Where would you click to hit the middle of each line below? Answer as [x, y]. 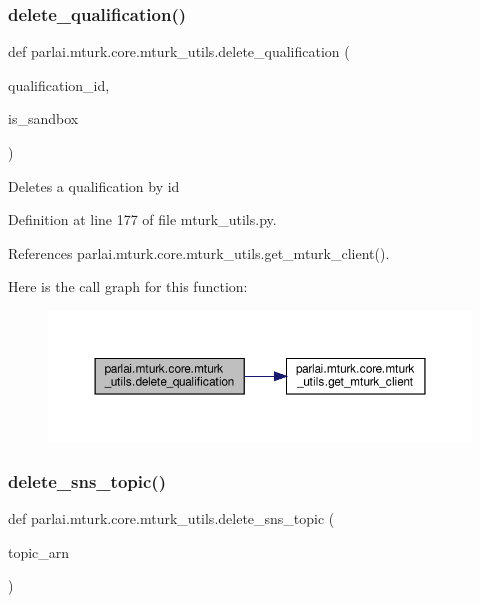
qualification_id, [59, 84]
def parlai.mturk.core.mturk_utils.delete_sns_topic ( [171, 518]
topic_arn [39, 551]
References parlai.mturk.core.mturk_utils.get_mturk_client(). [199, 252]
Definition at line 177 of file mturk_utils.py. [142, 219]
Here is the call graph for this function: [128, 286]
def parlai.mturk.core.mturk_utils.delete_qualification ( [179, 51]
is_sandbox [43, 118]
